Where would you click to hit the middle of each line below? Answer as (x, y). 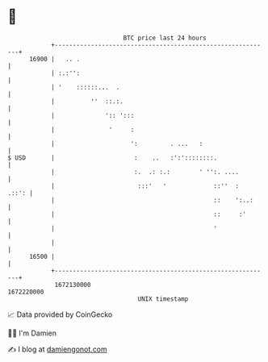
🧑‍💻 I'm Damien (32, 333)
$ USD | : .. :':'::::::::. (113, 158)
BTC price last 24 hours (165, 38)
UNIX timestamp (163, 299)
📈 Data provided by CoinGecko (60, 314)
